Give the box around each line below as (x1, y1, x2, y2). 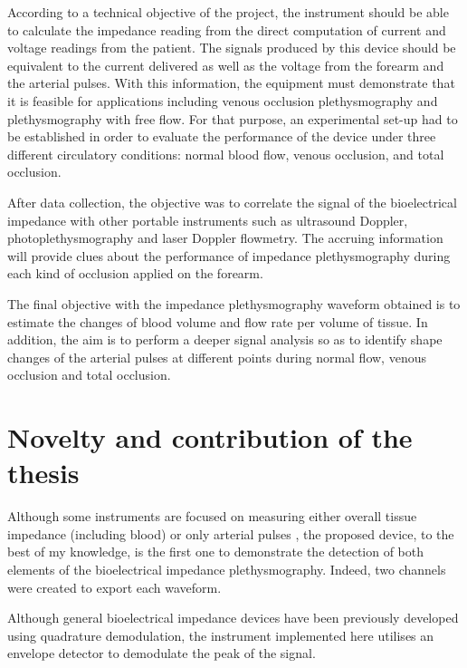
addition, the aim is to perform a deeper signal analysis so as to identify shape (7, 330, 443, 349)
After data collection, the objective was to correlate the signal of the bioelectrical (7, 192, 457, 211)
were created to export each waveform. (7, 577, 222, 596)
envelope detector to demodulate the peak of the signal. (7, 644, 316, 663)
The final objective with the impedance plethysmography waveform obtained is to (7, 294, 461, 313)
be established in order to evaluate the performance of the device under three (7, 127, 436, 146)
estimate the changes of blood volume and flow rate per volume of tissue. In (7, 312, 428, 331)
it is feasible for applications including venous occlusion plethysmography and (7, 91, 438, 110)
